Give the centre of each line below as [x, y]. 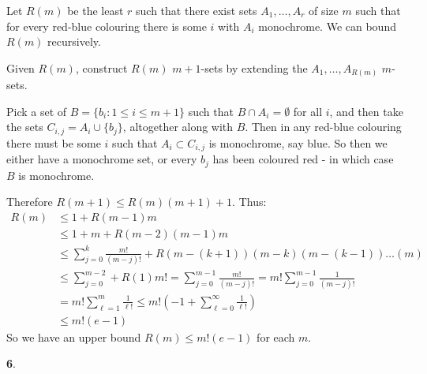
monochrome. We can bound [327, 26]
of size [323, 10]
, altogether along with [178, 127]
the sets [25, 127]
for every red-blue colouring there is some [107, 26]
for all [308, 111]
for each [276, 337]
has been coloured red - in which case [303, 159]
